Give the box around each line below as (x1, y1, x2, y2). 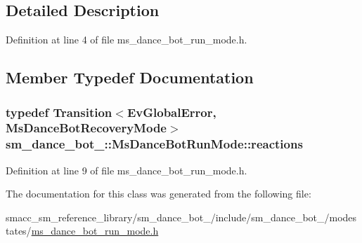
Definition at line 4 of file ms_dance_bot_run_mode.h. (6, 32, 247, 47)
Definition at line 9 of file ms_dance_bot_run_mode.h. (6, 162, 247, 177)
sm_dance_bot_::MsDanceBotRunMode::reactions (6, 135, 303, 153)
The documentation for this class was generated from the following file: (6, 186, 311, 201)
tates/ (6, 223, 32, 238)
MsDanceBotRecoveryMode (6, 119, 167, 137)
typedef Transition (6, 103, 112, 120)
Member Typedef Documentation (6, 67, 254, 88)
